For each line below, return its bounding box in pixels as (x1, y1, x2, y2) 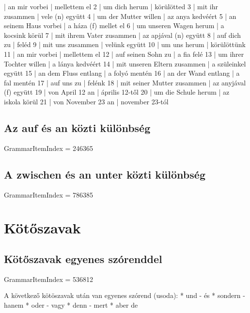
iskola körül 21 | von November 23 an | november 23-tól (4, 96, 169, 106)
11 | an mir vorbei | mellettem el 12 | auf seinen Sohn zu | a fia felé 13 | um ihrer (4, 49, 244, 59)
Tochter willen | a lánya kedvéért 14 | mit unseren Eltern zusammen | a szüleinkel (4, 58, 246, 68)
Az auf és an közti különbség (4, 120, 151, 135)
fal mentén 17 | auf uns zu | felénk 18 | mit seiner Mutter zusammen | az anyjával (4, 77, 246, 87)
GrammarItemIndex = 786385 (4, 189, 94, 199)
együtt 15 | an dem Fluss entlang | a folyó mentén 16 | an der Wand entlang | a (4, 68, 240, 78)
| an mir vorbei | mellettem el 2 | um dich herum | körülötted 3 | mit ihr (4, 1, 218, 11)
